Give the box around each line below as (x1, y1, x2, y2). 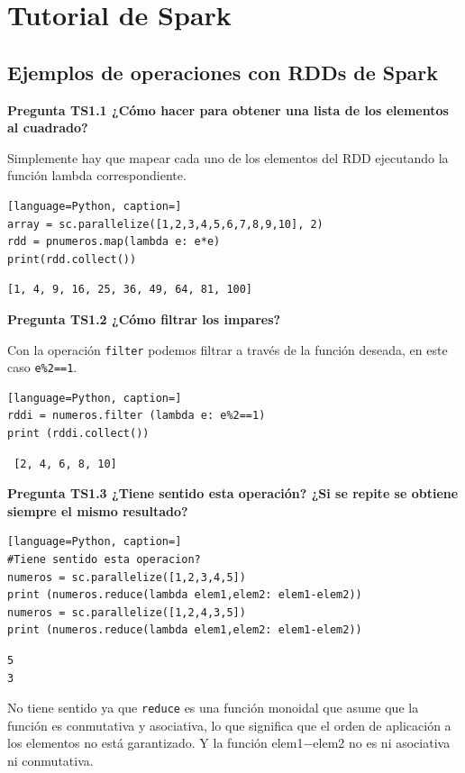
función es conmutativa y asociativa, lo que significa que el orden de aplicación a (7, 715, 451, 734)
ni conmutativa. (7, 750, 94, 769)
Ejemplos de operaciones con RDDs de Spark (7, 58, 439, 86)
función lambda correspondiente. (7, 166, 187, 185)
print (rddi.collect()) (7, 427, 150, 441)
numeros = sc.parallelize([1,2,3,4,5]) (7, 570, 246, 584)
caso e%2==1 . (7, 358, 77, 377)
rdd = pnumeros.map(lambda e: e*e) (7, 235, 221, 249)
